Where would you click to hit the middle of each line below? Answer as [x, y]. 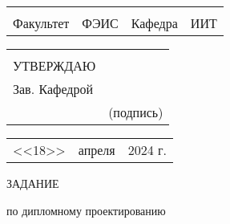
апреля [97, 150]
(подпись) [136, 112]
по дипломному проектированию [86, 210]
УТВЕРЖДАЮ [54, 65]
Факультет [41, 23]
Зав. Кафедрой [53, 89]
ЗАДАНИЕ [33, 183]
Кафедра [154, 23]
